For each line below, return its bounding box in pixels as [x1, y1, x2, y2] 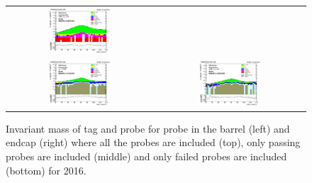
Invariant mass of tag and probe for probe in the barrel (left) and [6, 121, 290, 135]
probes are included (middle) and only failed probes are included [6, 148, 287, 163]
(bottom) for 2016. [6, 162, 87, 177]
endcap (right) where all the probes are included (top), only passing [6, 135, 301, 150]
